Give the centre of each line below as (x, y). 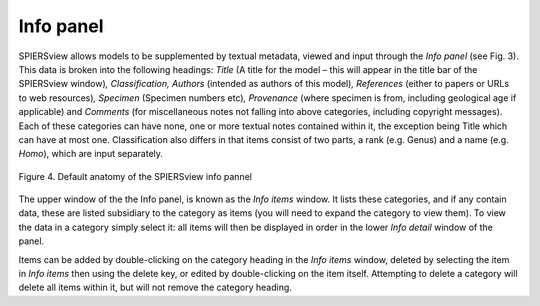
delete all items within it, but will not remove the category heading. (155, 287)
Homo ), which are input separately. (91, 154)
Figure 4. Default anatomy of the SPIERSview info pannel (135, 176)
